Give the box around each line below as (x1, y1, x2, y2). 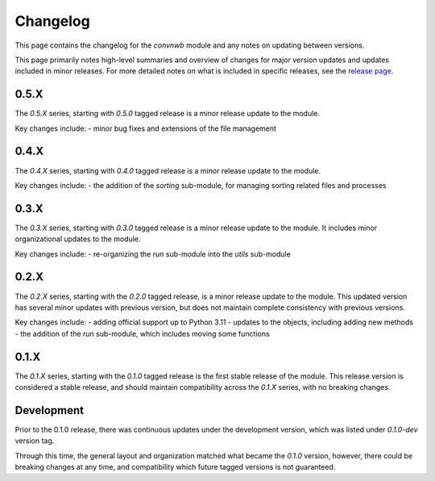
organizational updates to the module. (14, 234, 141, 244)
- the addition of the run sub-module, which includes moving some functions (14, 328, 270, 338)
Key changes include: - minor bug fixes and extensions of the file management (14, 123, 277, 133)
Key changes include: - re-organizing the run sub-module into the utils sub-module (14, 249, 292, 258)
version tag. (14, 436, 55, 445)
